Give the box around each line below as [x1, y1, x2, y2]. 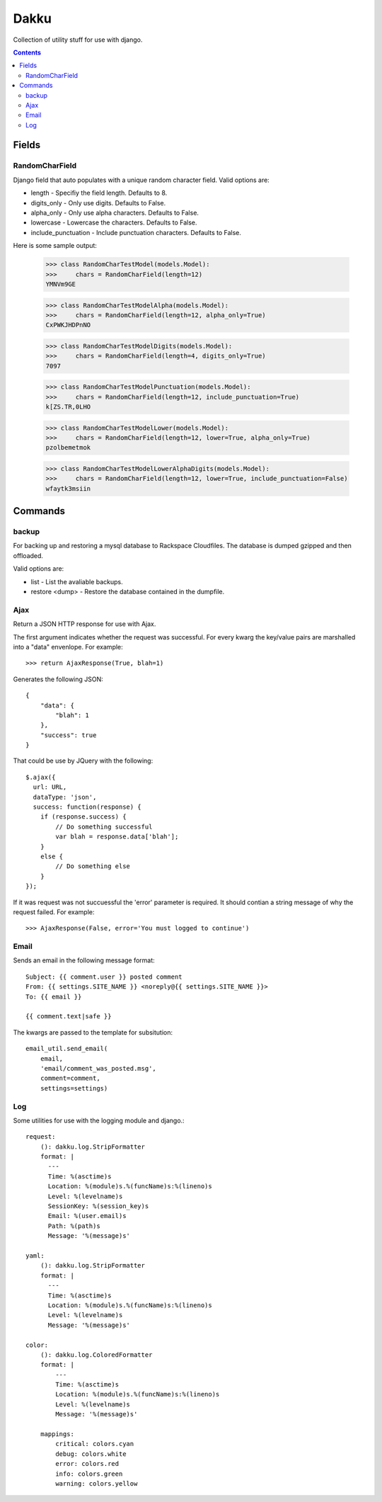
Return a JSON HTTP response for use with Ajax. [13, 620, 156, 628]
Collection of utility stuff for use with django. [13, 35, 143, 44]
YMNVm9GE [45, 280, 76, 288]
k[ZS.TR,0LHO [45, 403, 91, 411]
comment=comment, [40, 1074, 100, 1083]
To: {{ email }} [25, 992, 82, 1001]
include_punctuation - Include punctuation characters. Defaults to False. [30, 228, 242, 237]
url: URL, [33, 783, 67, 791]
